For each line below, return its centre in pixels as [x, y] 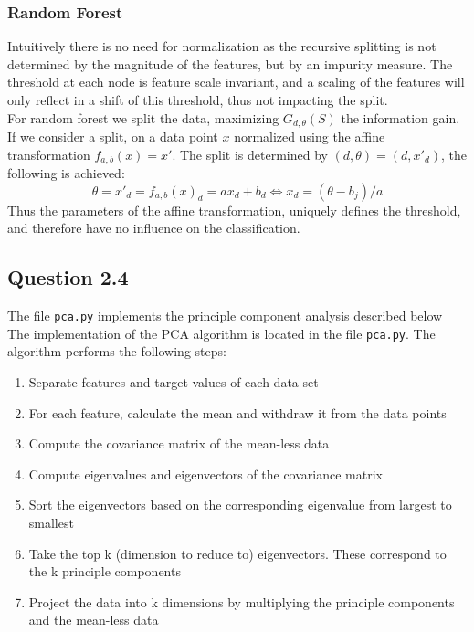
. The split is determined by [250, 154]
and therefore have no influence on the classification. [154, 228]
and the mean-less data [94, 620]
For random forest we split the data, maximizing [143, 117]
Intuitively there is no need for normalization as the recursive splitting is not [222, 46]
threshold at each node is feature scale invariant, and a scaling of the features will [236, 82]
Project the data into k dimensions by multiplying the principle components [242, 601]
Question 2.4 [68, 277]
